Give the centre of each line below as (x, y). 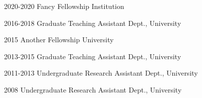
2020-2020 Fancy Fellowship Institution (64, 6)
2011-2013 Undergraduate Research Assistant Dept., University (101, 73)
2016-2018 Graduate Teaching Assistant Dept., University (93, 23)
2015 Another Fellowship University (59, 40)
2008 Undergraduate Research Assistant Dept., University (93, 89)
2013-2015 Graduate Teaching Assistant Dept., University (93, 56)
